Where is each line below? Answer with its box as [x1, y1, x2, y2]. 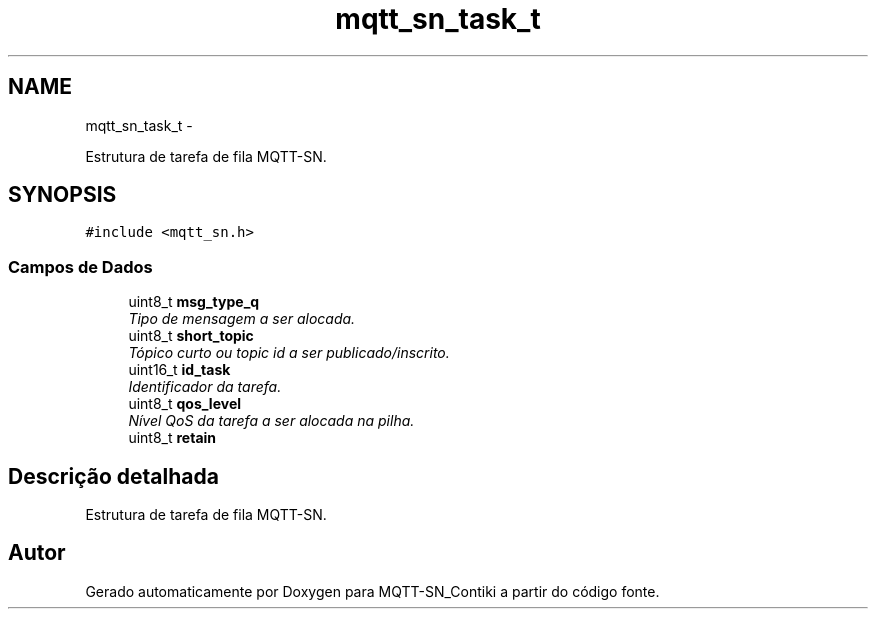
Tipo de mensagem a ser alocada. [128, 310, 356, 328]
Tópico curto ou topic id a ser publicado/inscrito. [128, 344, 450, 362]
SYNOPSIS [8, 182, 117, 208]
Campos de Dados [8, 256, 153, 277]
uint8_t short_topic [128, 327, 254, 345]
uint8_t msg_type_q [128, 293, 260, 311]
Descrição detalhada [8, 463, 219, 489]
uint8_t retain [128, 429, 217, 447]
